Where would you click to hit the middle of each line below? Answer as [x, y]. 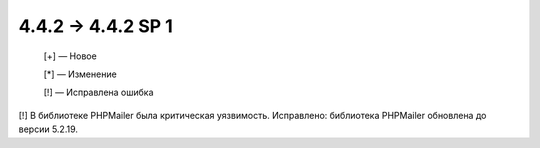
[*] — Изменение [80, 74]
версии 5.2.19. [48, 129]
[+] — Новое [70, 56]
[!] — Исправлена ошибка [98, 92]
